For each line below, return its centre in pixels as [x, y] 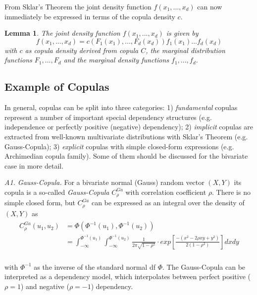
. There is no [231, 192]
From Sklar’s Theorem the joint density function [78, 6]
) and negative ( [45, 286]
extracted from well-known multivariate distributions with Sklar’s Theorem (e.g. [126, 136]
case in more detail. [34, 165]
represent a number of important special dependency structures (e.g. [108, 117]
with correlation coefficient [166, 192]
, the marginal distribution [185, 50]
